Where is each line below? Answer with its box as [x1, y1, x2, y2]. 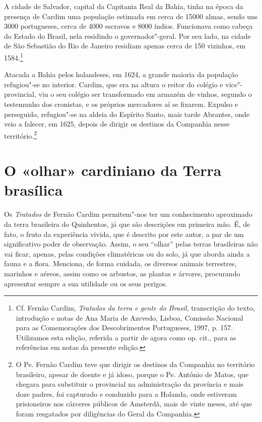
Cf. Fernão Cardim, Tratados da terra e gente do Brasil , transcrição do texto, [16, 303, 255, 313]
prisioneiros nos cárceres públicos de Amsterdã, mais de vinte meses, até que [16, 398, 252, 409]
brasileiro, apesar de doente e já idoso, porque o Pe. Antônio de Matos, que [16, 369, 249, 379]
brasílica [4, 179, 63, 200]
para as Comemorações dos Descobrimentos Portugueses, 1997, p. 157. [16, 322, 233, 333]
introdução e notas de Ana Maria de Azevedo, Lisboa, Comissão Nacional [16, 312, 243, 323]
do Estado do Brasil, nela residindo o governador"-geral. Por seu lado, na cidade [4, 30, 251, 41]
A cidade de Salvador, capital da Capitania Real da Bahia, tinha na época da [4, 1, 243, 11]
